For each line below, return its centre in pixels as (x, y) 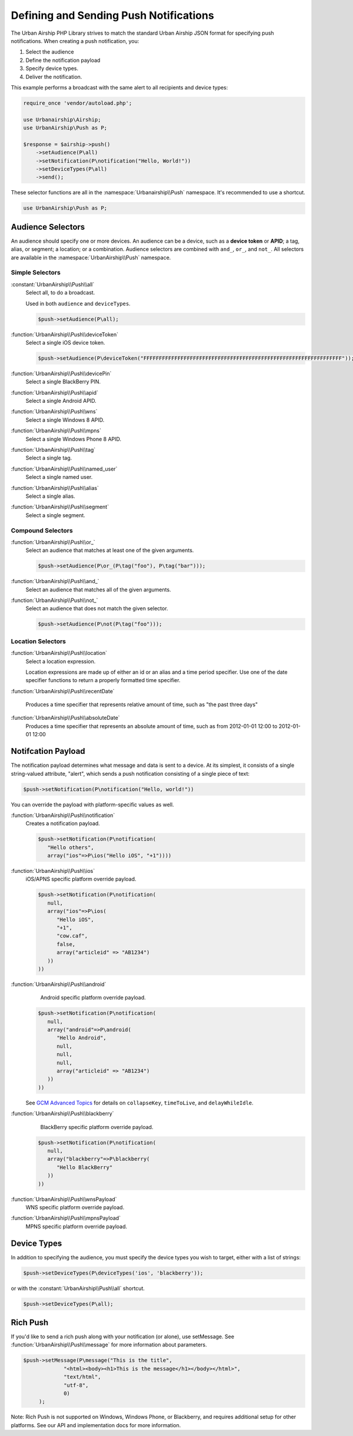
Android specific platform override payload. (93, 998)
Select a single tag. (49, 458)
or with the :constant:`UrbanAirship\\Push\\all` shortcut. (78, 1288)
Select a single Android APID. (61, 401)
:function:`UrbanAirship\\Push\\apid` (54, 392)
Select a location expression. (61, 661)
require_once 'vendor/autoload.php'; (78, 103)
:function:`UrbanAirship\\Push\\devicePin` (61, 373)
